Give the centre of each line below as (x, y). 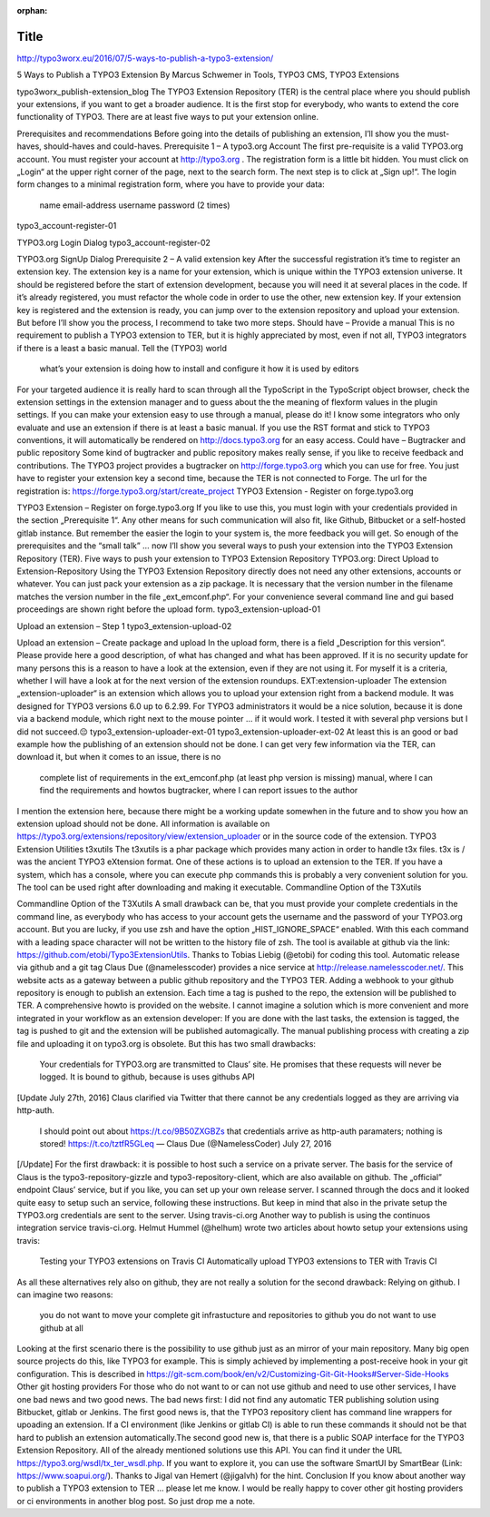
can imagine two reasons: (65, 1295)
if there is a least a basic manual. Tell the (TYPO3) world (122, 348)
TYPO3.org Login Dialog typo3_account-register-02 (113, 242)
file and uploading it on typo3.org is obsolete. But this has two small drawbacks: (167, 1043)
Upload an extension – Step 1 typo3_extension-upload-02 (124, 626)
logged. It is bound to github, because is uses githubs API (147, 1077)
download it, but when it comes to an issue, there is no (119, 757)
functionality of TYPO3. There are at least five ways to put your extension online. (168, 117)
